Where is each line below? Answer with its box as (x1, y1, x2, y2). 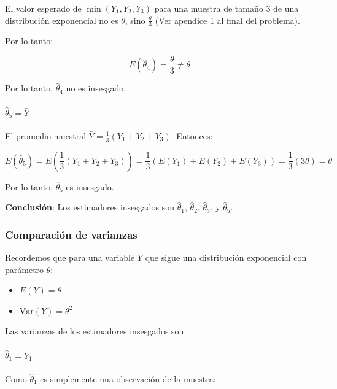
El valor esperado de (5, 2, 82, 14)
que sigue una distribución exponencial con (145, 251, 307, 264)
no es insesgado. (66, 82, 126, 94)
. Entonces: (171, 129, 213, 142)
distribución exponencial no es (5, 13, 118, 26)
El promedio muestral (5, 129, 87, 142)
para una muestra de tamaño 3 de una (154, 2, 299, 14)
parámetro (5, 263, 44, 275)
